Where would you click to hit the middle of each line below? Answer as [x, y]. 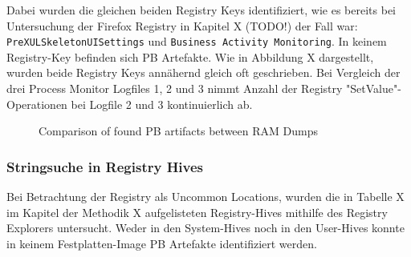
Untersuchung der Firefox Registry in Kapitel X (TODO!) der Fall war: [182, 25]
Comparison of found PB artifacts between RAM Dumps [178, 131]
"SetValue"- [374, 88]
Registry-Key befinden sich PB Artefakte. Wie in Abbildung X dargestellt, [190, 56]
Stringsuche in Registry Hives [105, 166]
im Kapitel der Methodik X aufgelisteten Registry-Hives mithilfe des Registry [197, 212]
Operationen [37, 104]
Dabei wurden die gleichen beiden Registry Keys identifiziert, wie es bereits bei [201, 10]
